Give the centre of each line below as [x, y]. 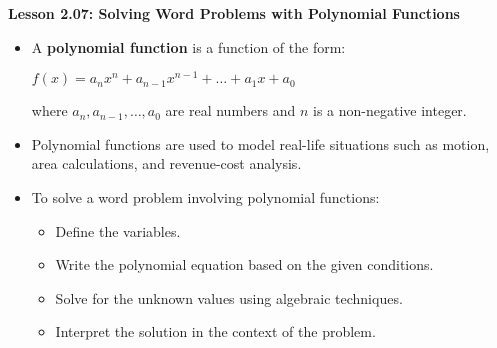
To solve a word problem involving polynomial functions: [205, 197]
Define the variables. [118, 230]
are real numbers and [230, 110]
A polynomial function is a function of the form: [188, 46]
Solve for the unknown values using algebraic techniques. [229, 297]
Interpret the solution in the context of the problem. [215, 331]
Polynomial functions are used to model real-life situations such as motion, [260, 143]
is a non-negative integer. [390, 110]
